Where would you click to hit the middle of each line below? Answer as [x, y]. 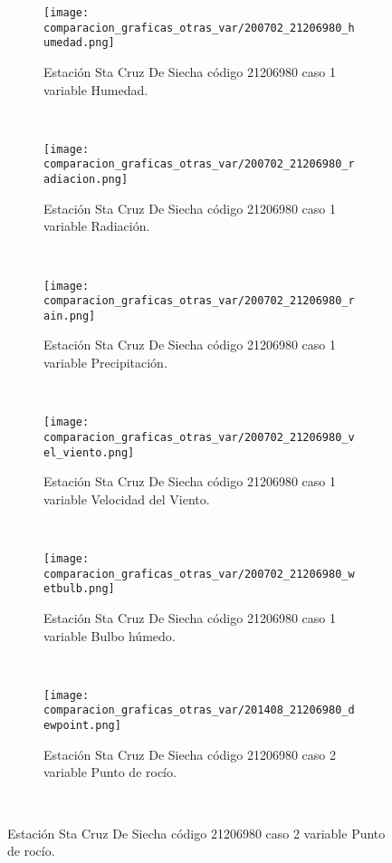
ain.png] [70, 316]
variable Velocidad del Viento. [127, 499]
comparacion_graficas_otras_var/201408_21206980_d [199, 710]
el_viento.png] [89, 452]
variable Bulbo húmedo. [110, 635]
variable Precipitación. [105, 363]
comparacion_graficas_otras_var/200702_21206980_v [199, 437]
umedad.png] [79, 43]
